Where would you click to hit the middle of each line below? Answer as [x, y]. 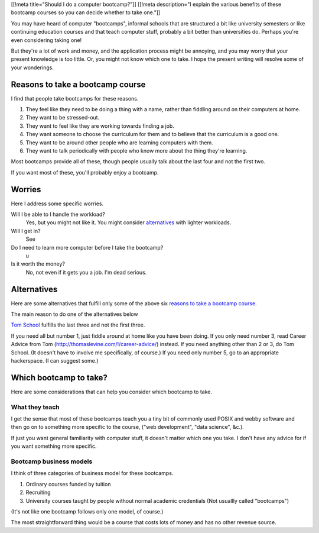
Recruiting [38, 492]
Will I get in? [26, 231]
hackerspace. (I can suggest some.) [55, 361]
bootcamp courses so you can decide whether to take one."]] [86, 12]
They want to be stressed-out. [63, 118]
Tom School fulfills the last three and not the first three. [78, 325]
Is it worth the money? [38, 264]
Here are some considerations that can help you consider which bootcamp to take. [112, 392]
